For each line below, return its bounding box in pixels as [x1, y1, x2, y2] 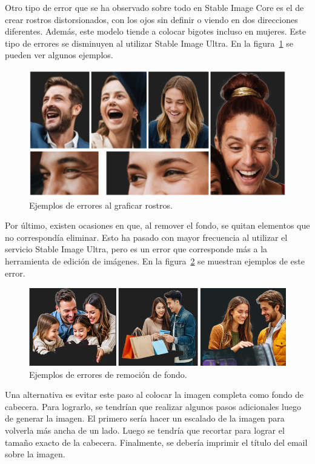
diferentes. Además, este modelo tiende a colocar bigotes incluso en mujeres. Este [5, 25, 306, 38]
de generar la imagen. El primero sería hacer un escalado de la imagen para [5, 412, 285, 425]
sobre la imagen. [5, 448, 65, 460]
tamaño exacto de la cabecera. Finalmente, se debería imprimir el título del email [5, 435, 308, 448]
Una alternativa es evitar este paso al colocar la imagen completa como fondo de [5, 388, 304, 401]
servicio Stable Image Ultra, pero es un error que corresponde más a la [5, 243, 268, 255]
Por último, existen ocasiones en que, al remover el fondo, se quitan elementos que [5, 219, 310, 232]
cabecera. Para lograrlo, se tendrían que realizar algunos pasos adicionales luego [5, 400, 301, 412]
